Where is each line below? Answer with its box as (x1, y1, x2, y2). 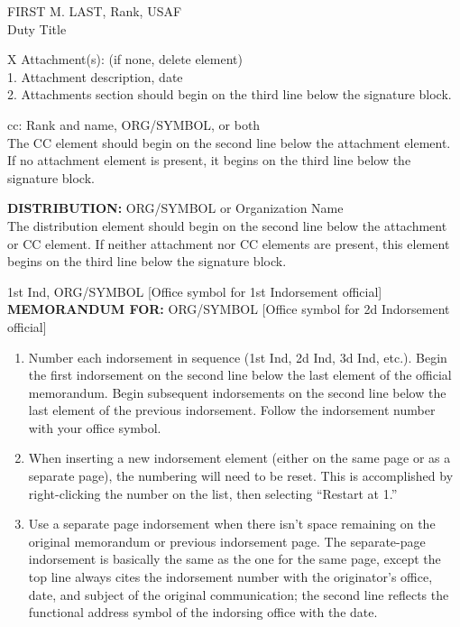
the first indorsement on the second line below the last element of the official (28, 365, 452, 384)
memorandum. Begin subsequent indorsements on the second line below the (28, 383, 446, 401)
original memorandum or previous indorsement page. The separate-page (28, 531, 426, 550)
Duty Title (7, 19, 67, 38)
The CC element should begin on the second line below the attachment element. (7, 133, 451, 152)
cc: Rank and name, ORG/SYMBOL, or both (7, 115, 261, 134)
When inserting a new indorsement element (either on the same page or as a (28, 448, 451, 467)
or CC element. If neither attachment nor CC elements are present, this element (7, 234, 450, 253)
